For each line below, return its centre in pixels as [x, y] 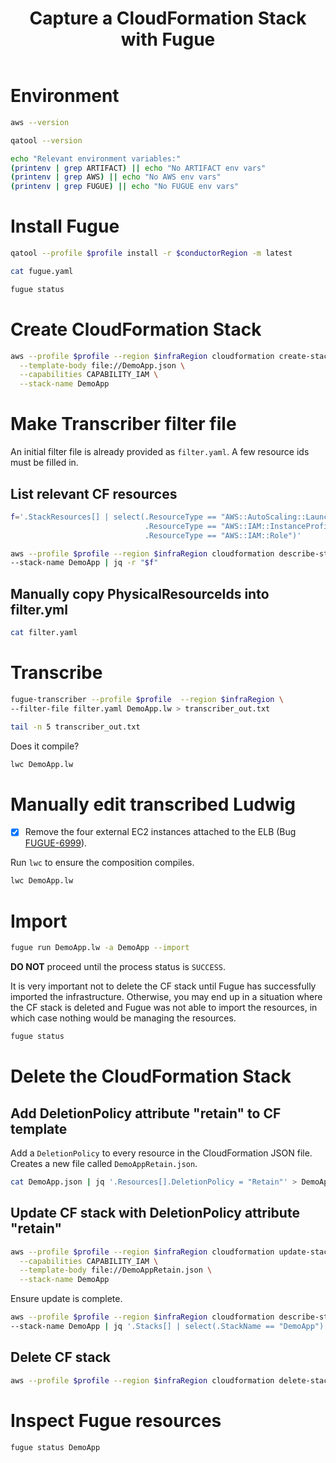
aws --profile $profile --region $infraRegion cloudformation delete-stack [171, 1380]
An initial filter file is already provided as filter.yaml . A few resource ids [160, 452]
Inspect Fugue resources [116, 1420]
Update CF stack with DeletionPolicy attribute [155, 1213]
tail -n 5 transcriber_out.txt [75, 727]
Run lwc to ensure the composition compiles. [102, 863]
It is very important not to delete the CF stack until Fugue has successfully [163, 986]
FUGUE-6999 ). [56, 843]
